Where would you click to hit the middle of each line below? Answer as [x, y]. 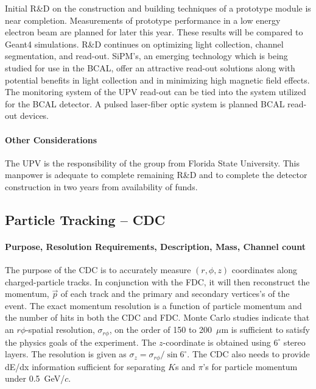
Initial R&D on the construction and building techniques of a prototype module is [158, 8]
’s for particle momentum [250, 366]
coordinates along [264, 270]
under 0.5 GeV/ [35, 378]
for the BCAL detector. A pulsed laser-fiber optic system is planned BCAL [145, 103]
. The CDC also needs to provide [248, 354]
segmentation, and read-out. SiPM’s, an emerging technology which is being [146, 56]
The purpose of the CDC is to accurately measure [98, 270]
